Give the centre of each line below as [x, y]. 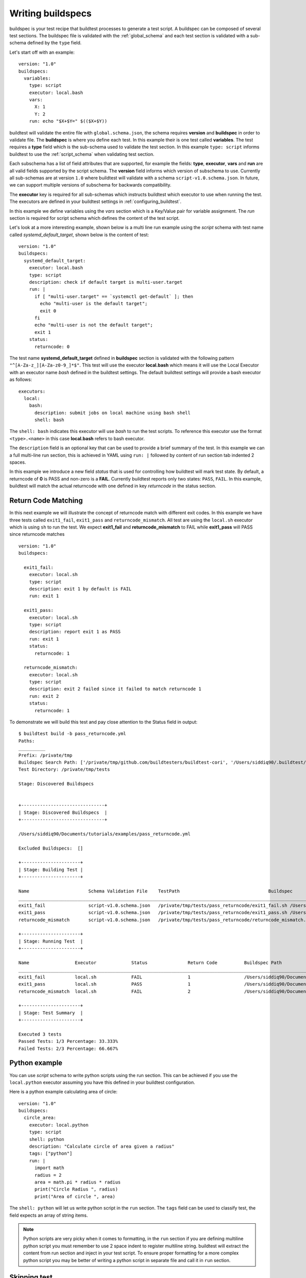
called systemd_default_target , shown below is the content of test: [79, 235]
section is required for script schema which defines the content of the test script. [95, 218]
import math [49, 1168]
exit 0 [48, 311]
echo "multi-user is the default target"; [94, 304]
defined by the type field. [54, 43]
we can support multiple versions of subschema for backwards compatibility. [91, 185]
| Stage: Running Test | [51, 941]
